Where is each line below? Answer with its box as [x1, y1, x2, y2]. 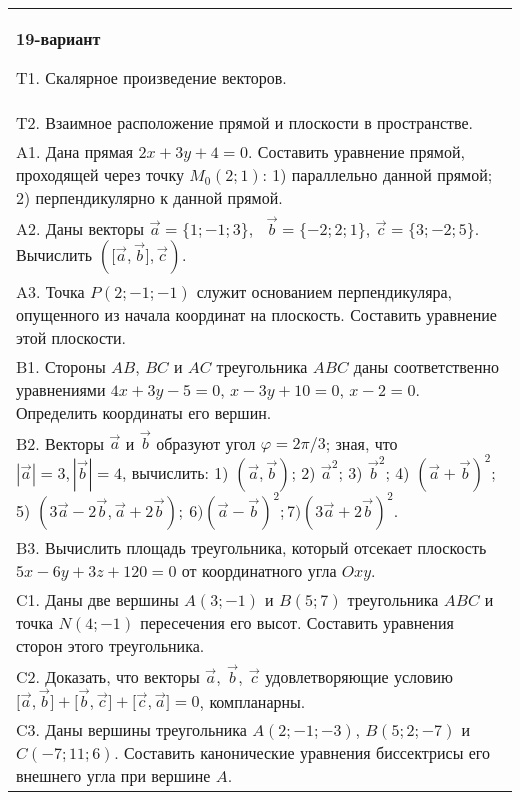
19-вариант [16, 27, 101, 50]
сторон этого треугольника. [16, 634, 205, 658]
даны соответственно [353, 354, 500, 378]
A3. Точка [16, 279, 85, 303]
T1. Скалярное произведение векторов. [16, 66, 287, 89]
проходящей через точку [16, 163, 184, 186]
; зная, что [325, 431, 398, 455]
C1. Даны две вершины [16, 588, 179, 612]
